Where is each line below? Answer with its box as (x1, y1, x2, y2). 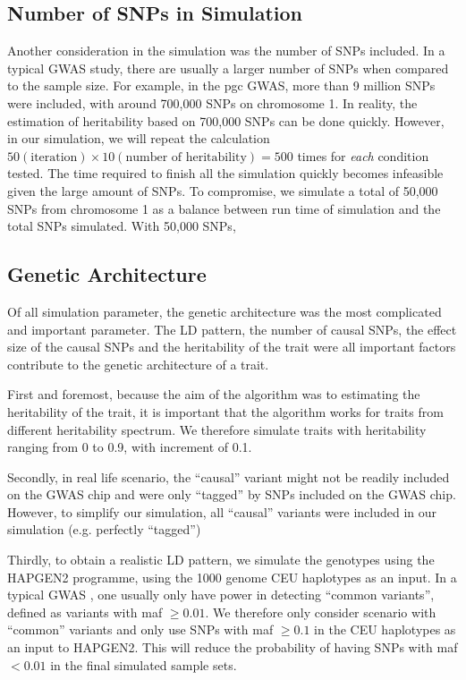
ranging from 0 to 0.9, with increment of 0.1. (7, 438, 252, 456)
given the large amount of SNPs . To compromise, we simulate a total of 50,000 (7, 181, 438, 200)
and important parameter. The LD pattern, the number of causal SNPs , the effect (7, 319, 457, 338)
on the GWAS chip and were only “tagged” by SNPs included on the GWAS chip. (7, 485, 456, 504)
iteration (30, 150, 78, 164)
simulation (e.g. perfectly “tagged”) (7, 520, 201, 539)
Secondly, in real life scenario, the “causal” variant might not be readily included (7, 467, 450, 486)
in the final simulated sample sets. (50, 655, 237, 674)
